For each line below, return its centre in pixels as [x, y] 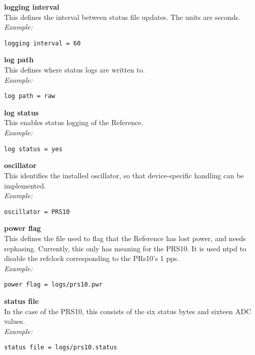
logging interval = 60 [42, 43]
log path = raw [30, 96]
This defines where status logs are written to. [75, 70]
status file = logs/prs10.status [61, 348]
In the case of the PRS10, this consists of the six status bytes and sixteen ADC [128, 311]
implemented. [25, 185]
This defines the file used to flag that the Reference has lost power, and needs [125, 238]
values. [15, 321]
